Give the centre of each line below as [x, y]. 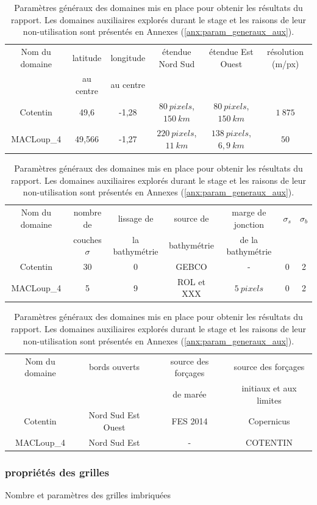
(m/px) [285, 63]
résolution [286, 52]
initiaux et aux [269, 387]
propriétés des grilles [57, 472]
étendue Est [231, 52]
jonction [249, 224]
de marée [190, 394]
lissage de [136, 218]
